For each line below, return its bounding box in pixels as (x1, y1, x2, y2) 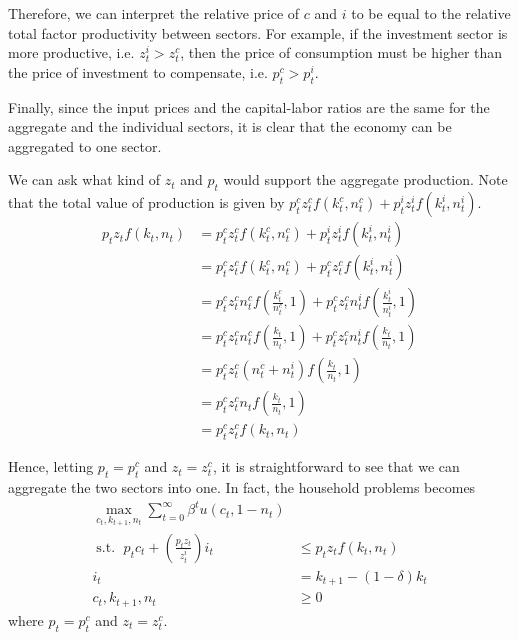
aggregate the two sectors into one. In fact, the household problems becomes (8, 476, 476, 497)
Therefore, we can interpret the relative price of (8, 3, 300, 23)
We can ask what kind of (8, 169, 161, 190)
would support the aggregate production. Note (223, 169, 508, 190)
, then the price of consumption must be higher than (180, 42, 503, 63)
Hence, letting (8, 456, 94, 477)
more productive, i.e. (8, 42, 135, 63)
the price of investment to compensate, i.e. (8, 61, 268, 82)
